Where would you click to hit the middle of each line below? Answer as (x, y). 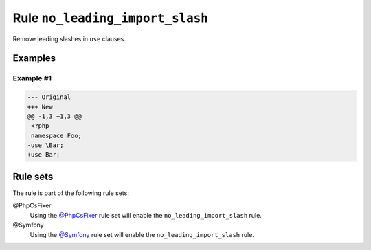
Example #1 (32, 78)
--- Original (49, 97)
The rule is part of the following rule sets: (71, 193)
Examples (34, 58)
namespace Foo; (57, 135)
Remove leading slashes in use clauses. (69, 38)
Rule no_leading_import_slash (111, 18)
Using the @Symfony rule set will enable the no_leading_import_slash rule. (142, 234)
